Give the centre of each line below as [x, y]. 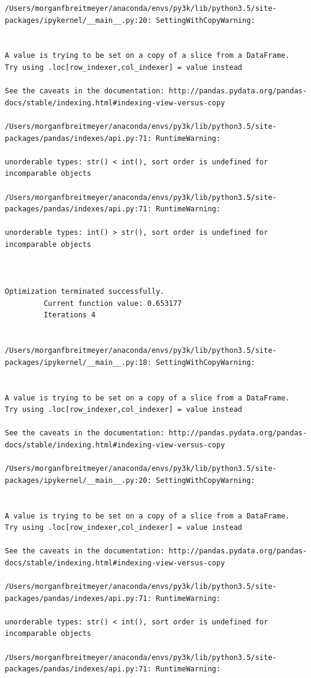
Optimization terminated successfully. [85, 292]
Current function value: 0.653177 [113, 303]
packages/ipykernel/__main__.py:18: [78, 362]
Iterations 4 [70, 315]
